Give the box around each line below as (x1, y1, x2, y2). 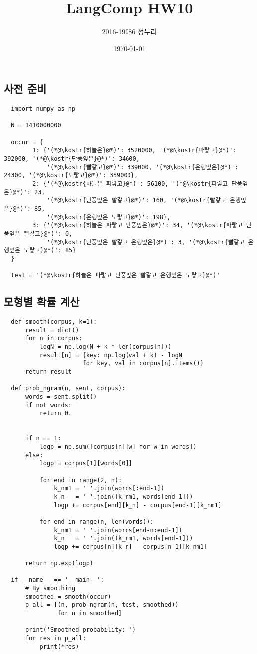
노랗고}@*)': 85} (23, 247, 76, 254)
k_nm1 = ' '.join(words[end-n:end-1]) (54, 526, 182, 534)
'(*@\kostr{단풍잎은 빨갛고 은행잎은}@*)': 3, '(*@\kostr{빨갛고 (46, 238, 245, 246)
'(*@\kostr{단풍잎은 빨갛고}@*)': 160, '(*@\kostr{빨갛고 (46, 197, 226, 204)
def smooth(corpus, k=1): (11, 318, 97, 326)
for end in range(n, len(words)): (39, 518, 154, 525)
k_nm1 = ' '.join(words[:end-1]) (54, 485, 165, 492)
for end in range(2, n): (39, 476, 122, 484)
